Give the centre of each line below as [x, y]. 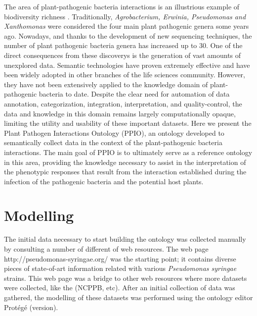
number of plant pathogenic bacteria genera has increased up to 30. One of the [123, 45]
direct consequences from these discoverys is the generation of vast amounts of [123, 55]
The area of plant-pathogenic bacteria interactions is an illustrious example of [122, 6]
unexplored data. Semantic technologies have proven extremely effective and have [127, 65]
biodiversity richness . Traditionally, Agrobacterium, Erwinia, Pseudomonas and [125, 16]
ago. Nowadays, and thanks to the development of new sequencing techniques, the [128, 35]
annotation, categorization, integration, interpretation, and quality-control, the [123, 103]
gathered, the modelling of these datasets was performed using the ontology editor [128, 297]
